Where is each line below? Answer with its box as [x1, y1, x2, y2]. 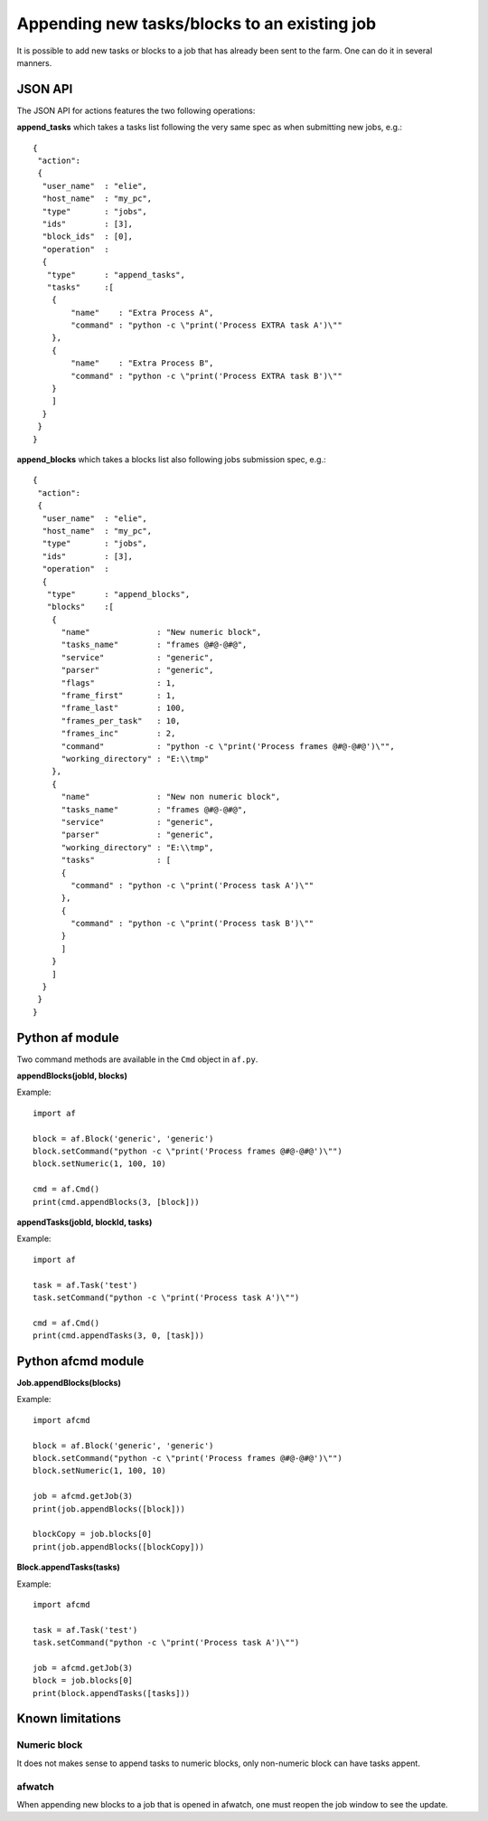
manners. [16, 57, 52, 68]
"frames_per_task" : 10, [61, 716, 181, 726]
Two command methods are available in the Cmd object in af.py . [16, 1054, 258, 1065]
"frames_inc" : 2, [61, 728, 176, 739]
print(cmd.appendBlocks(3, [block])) [33, 1197, 201, 1207]
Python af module [16, 1029, 119, 1045]
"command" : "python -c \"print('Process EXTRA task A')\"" [70, 320, 343, 330]
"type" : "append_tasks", [46, 270, 185, 280]
